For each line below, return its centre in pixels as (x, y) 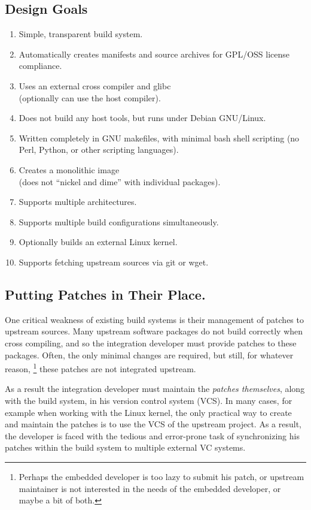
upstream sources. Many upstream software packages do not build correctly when (154, 331)
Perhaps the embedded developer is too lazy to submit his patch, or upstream (161, 476)
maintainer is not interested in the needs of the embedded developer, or (150, 488)
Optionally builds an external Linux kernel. (98, 242)
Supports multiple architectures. (78, 202)
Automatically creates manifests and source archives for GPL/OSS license (154, 54)
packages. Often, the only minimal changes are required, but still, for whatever (149, 354)
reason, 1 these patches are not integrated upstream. (100, 368)
